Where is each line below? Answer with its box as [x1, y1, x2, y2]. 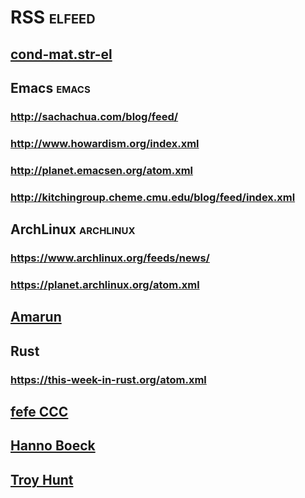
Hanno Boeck [10, 437, 96, 455]
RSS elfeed [10, 6, 96, 29]
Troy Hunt [10, 471, 74, 488]
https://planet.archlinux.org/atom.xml [10, 277, 200, 291]
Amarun [10, 309, 62, 326]
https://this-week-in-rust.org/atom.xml [10, 372, 207, 386]
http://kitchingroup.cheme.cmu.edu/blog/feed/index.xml [10, 190, 296, 204]
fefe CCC [10, 403, 69, 420]
